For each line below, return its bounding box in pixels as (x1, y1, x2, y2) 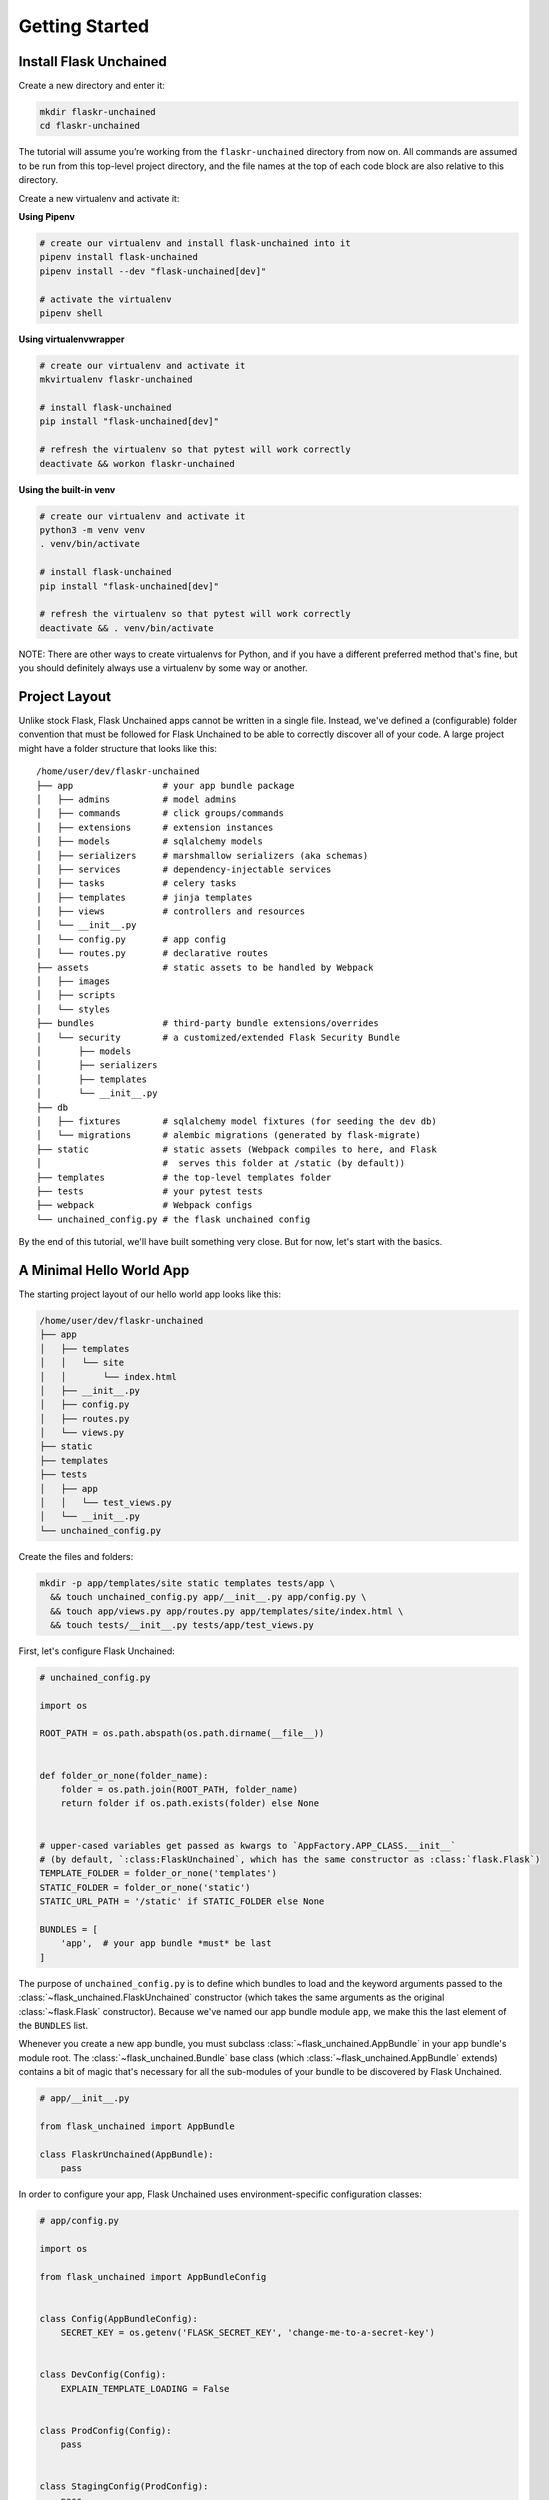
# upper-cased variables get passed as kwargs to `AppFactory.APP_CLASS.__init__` (39, 1840, 457, 1851)
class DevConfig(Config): (39, 2369, 167, 2380)
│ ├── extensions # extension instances (36, 821, 274, 833)
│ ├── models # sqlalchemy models (36, 836, 264, 847)
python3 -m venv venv (39, 524, 146, 535)
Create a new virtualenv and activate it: (18, 192, 180, 204)
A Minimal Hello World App (18, 1261, 190, 1279)
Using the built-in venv (18, 483, 116, 495)
